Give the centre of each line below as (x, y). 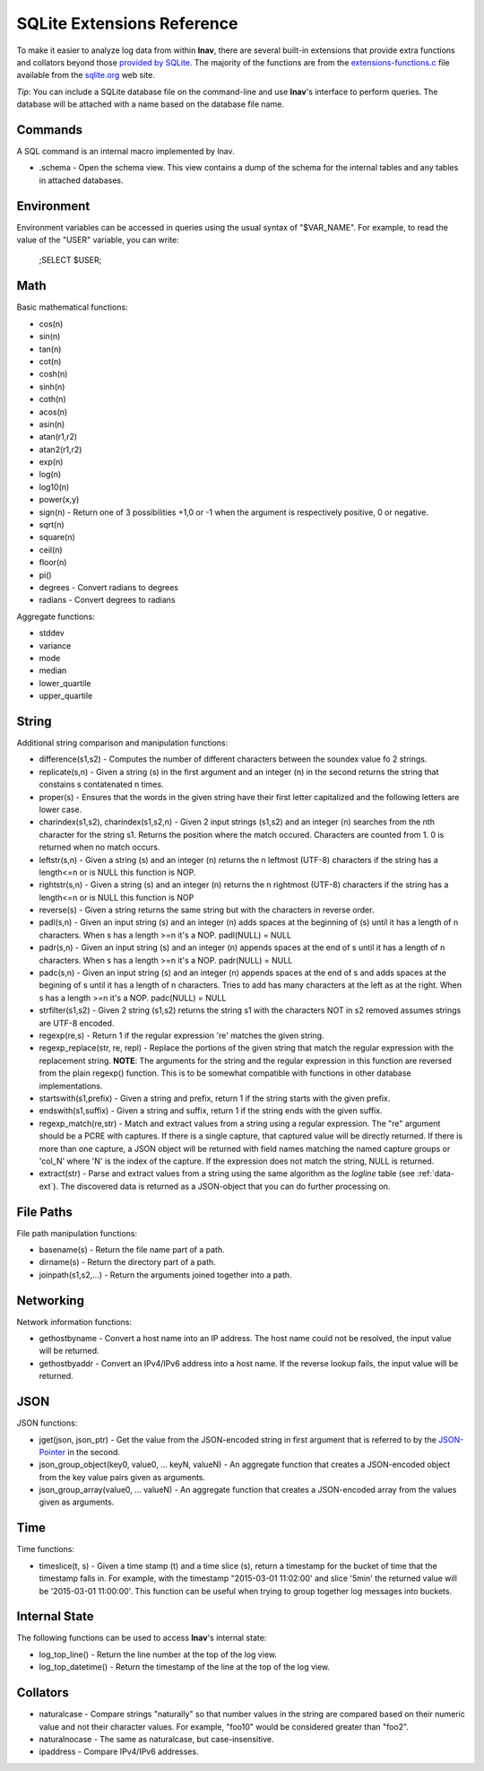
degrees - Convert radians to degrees (109, 587)
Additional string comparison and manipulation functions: (122, 743)
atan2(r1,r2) (60, 449)
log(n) (50, 475)
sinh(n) (52, 387)
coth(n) (52, 399)
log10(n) (54, 487)
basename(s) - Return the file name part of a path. (132, 1249)
